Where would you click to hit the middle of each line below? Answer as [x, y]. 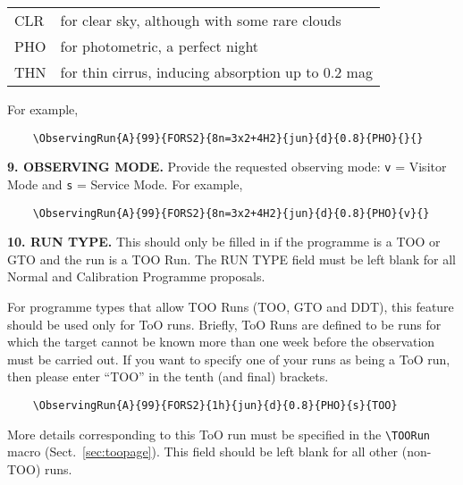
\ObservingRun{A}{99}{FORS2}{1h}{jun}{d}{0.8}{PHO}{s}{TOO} [215, 405]
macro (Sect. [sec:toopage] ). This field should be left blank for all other [203, 452]
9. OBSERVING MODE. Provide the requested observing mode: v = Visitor [227, 167]
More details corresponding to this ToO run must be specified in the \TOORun [219, 434]
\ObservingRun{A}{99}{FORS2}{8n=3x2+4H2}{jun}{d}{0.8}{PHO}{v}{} [231, 213]
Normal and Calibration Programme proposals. [136, 276]
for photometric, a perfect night [160, 46]
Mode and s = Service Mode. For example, [125, 184]
